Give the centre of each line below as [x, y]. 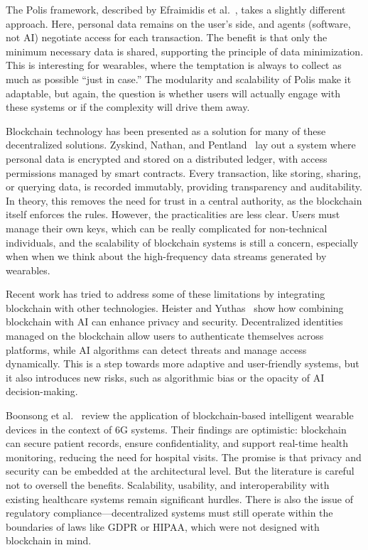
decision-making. [42, 391]
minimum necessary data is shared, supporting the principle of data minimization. [185, 51]
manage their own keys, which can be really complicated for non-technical [167, 228]
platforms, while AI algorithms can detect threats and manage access [156, 349]
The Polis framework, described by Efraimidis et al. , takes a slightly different [176, 9]
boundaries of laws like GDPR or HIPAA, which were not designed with [163, 526]
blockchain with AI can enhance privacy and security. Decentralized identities [174, 322]
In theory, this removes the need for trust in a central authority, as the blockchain [184, 200]
